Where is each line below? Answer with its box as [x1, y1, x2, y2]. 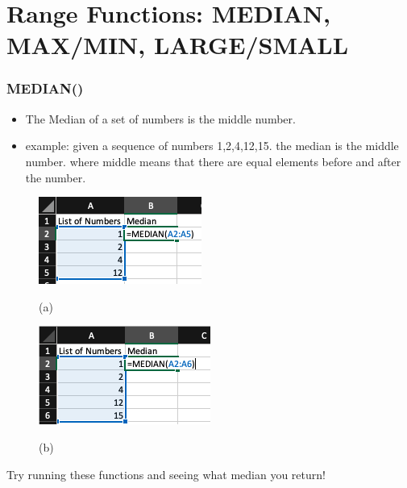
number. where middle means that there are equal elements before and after [25, 152, 401, 169]
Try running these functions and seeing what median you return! [6, 465, 326, 482]
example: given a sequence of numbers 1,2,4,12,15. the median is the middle [25, 137, 399, 154]
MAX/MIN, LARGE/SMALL [6, 28, 349, 61]
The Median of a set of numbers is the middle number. [25, 110, 296, 127]
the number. [25, 169, 86, 186]
